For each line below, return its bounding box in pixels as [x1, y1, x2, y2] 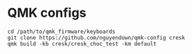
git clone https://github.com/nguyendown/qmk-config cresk [7, 34, 186, 41]
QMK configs [7, 5, 87, 21]
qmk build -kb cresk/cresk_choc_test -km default [7, 40, 157, 47]
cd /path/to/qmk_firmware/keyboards [7, 28, 115, 35]
